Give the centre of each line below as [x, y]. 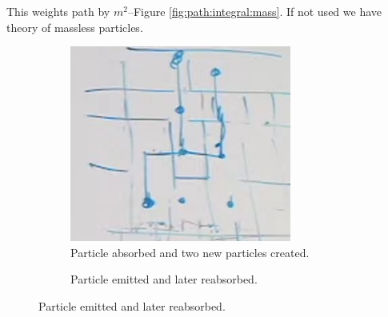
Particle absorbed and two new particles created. [190, 252]
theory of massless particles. [75, 27]
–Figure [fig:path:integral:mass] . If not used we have [255, 11]
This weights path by [58, 11]
